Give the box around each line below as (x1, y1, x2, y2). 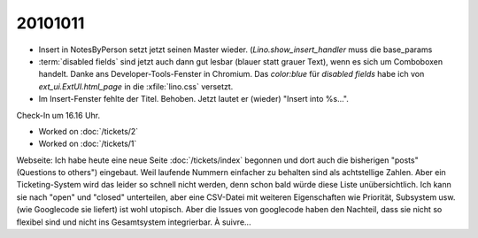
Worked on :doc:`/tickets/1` (38, 138, 137, 150)
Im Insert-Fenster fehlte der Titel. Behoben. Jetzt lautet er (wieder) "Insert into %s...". (38, 94, 349, 104)
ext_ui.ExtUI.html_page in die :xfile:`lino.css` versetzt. (38, 81, 234, 92)
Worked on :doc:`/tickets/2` (38, 126, 139, 136)
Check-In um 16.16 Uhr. (16, 110, 101, 120)
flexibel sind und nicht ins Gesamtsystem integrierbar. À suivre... (16, 217, 251, 227)
